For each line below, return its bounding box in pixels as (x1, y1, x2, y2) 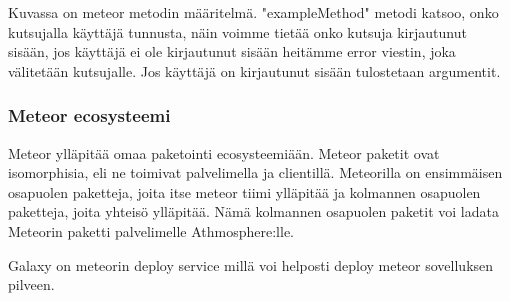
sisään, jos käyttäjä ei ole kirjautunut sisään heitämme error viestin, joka (8, 41, 456, 62)
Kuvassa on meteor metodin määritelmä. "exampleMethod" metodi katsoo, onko (8, 2, 499, 22)
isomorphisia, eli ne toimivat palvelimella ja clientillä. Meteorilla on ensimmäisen (8, 162, 503, 183)
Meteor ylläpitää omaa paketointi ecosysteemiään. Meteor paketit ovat (8, 142, 440, 163)
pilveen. (8, 274, 55, 295)
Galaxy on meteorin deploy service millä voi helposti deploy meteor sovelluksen (8, 254, 494, 275)
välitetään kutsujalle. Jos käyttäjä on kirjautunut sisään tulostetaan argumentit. (8, 60, 501, 81)
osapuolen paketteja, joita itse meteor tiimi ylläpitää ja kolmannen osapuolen (8, 181, 481, 202)
